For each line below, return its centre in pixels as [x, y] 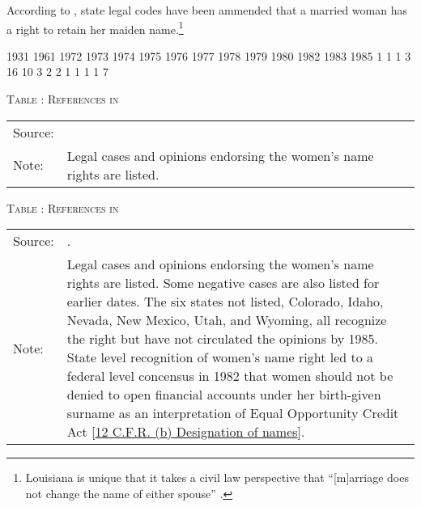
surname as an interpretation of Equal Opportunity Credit [233, 413]
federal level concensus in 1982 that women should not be [230, 376]
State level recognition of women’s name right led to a [220, 357]
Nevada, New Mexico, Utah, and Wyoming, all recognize [227, 320]
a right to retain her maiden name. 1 [95, 27]
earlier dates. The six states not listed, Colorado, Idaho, [225, 302]
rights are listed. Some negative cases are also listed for [223, 283]
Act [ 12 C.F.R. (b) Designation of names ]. [186, 432]
